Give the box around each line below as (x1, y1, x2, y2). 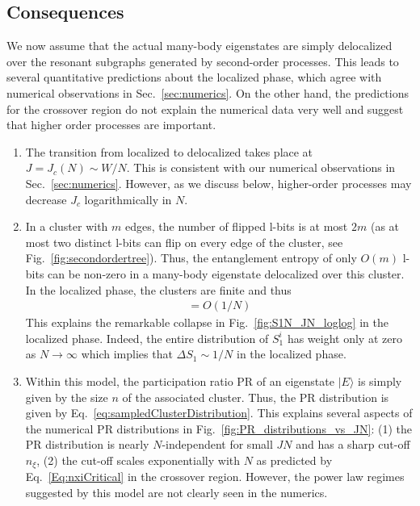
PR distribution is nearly (25, 436, 149, 453)
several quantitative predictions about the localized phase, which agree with (6, 69, 382, 86)
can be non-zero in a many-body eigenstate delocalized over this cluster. (48, 265, 405, 282)
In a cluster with (25, 218, 108, 235)
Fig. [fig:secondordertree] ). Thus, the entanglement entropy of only (25, 249, 357, 266)
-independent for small (162, 436, 273, 453)
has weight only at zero (287, 329, 402, 346)
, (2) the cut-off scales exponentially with (36, 451, 241, 468)
